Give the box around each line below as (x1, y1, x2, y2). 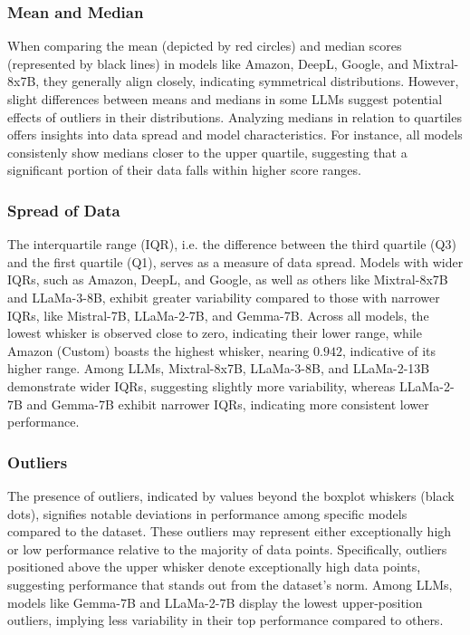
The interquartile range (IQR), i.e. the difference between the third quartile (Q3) (7, 235, 456, 254)
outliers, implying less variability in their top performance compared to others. (7, 611, 444, 630)
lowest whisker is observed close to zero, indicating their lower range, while (7, 323, 422, 342)
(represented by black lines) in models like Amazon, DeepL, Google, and (7, 53, 408, 72)
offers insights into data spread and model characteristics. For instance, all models (7, 125, 463, 144)
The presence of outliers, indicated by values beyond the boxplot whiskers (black (7, 486, 455, 505)
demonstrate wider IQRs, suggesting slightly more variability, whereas (7, 376, 396, 395)
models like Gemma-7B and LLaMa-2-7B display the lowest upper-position (7, 592, 423, 611)
